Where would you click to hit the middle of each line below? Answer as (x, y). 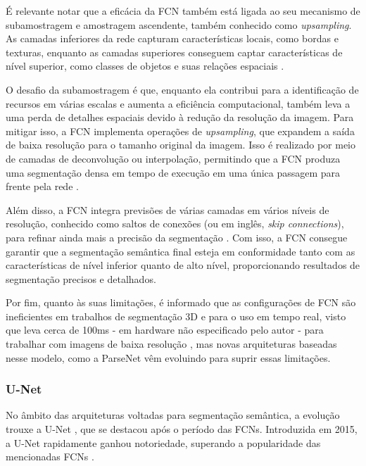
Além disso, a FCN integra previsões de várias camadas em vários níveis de (168, 209)
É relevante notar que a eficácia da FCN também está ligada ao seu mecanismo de (183, 11)
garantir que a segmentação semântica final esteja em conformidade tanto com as (181, 251)
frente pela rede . (42, 186)
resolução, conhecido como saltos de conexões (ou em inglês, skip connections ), (175, 223)
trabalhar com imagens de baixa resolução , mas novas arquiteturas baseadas (171, 344)
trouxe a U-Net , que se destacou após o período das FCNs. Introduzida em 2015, (182, 429)
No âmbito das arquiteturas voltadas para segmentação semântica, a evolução (173, 415)
